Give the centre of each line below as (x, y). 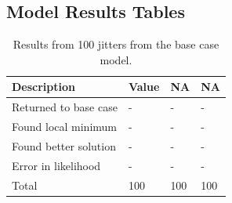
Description (44, 87)
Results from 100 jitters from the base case (116, 44)
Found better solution (64, 145)
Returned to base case (65, 107)
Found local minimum (64, 127)
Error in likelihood (56, 165)
